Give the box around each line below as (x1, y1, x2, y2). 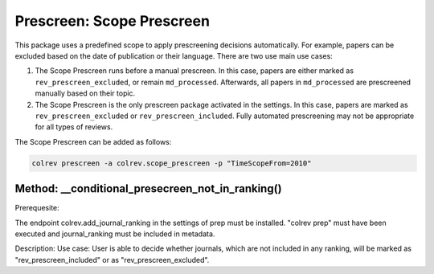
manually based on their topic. (35, 88, 136, 98)
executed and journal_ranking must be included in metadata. (14, 229, 215, 239)
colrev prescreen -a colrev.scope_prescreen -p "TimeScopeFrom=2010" (31, 158, 312, 168)
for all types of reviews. (35, 122, 113, 132)
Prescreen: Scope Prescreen (14, 12, 211, 30)
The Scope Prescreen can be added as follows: (14, 137, 172, 146)
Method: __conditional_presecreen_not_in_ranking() (14, 182, 282, 196)
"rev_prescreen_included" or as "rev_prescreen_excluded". (14, 255, 210, 264)
